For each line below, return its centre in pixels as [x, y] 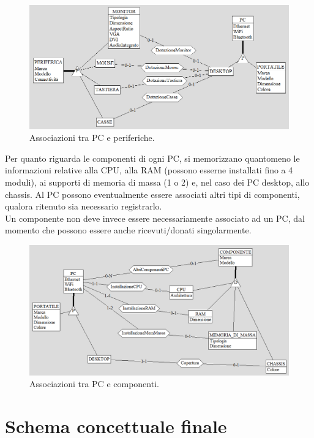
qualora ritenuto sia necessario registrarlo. [84, 206]
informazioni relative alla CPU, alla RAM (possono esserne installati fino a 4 [149, 170]
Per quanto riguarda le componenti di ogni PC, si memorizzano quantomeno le [152, 158]
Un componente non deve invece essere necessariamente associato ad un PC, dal [155, 218]
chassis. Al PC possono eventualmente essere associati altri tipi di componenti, [152, 194]
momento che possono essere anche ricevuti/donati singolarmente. [128, 230]
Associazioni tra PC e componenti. [94, 384]
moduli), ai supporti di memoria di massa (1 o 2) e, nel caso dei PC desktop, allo [157, 182]
